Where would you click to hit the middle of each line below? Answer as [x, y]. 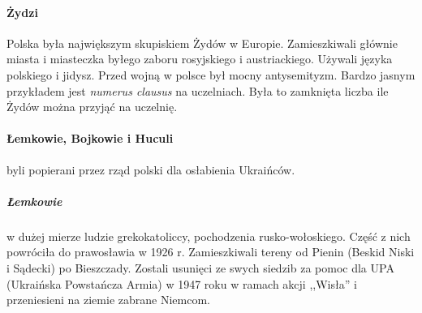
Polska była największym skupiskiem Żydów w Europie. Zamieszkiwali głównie [202, 43]
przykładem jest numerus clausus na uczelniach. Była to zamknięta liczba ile [198, 90]
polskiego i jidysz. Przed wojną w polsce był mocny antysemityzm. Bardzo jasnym [211, 74]
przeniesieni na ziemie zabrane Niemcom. [108, 300]
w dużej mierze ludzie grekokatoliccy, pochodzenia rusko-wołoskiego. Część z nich [209, 236]
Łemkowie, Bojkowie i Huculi [90, 138]
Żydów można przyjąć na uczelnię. [92, 107]
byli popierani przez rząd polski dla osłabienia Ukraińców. [151, 169]
